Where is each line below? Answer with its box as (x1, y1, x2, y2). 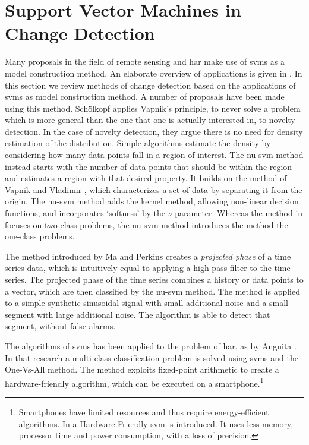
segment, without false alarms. (5, 320, 116, 332)
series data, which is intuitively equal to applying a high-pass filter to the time (5, 261, 291, 274)
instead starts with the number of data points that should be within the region (5, 160, 292, 172)
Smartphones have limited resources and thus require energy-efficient (18, 406, 269, 418)
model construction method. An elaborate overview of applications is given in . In (5, 67, 302, 79)
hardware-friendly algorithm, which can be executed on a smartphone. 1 (5, 375, 264, 389)
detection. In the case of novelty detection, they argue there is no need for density (5, 125, 303, 137)
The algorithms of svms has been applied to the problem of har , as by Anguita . (5, 339, 297, 352)
